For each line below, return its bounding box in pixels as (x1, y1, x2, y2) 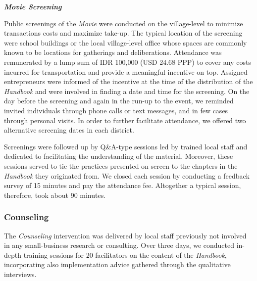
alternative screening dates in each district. (4, 125, 134, 135)
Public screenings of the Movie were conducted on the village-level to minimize (4, 18, 243, 28)
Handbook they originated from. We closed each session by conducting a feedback (4, 170, 250, 181)
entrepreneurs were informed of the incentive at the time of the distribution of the (4, 76, 253, 87)
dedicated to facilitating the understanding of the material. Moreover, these (4, 151, 233, 161)
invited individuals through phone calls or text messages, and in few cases (4, 105, 228, 115)
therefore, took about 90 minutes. (4, 189, 106, 200)
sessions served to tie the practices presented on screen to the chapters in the (4, 160, 238, 171)
